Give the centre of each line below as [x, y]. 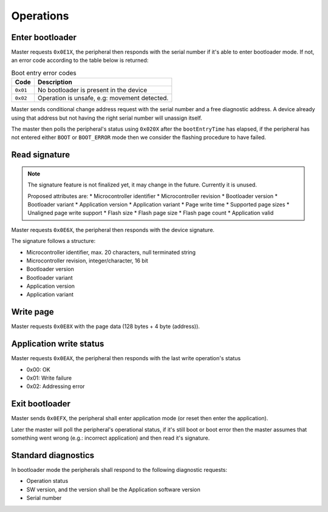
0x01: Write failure [49, 378]
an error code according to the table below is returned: [80, 60]
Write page [32, 312]
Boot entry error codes [44, 73]
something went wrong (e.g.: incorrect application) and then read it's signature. [111, 438]
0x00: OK [39, 369]
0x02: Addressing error [56, 386]
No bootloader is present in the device [92, 90]
